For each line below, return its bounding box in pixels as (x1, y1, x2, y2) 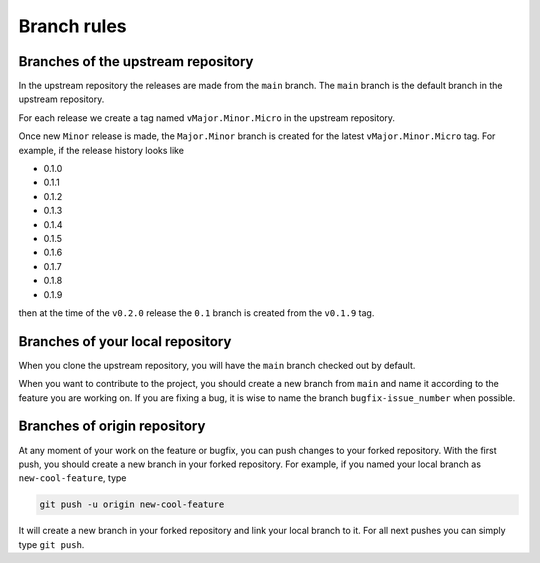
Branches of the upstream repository (18, 53, 254, 70)
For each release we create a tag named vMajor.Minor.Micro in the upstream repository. (18, 111, 395, 124)
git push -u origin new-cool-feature (39, 499, 225, 510)
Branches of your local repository (18, 333, 232, 350)
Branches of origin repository (18, 418, 206, 435)
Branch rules (18, 15, 127, 37)
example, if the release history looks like (18, 144, 185, 156)
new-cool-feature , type (18, 472, 127, 484)
